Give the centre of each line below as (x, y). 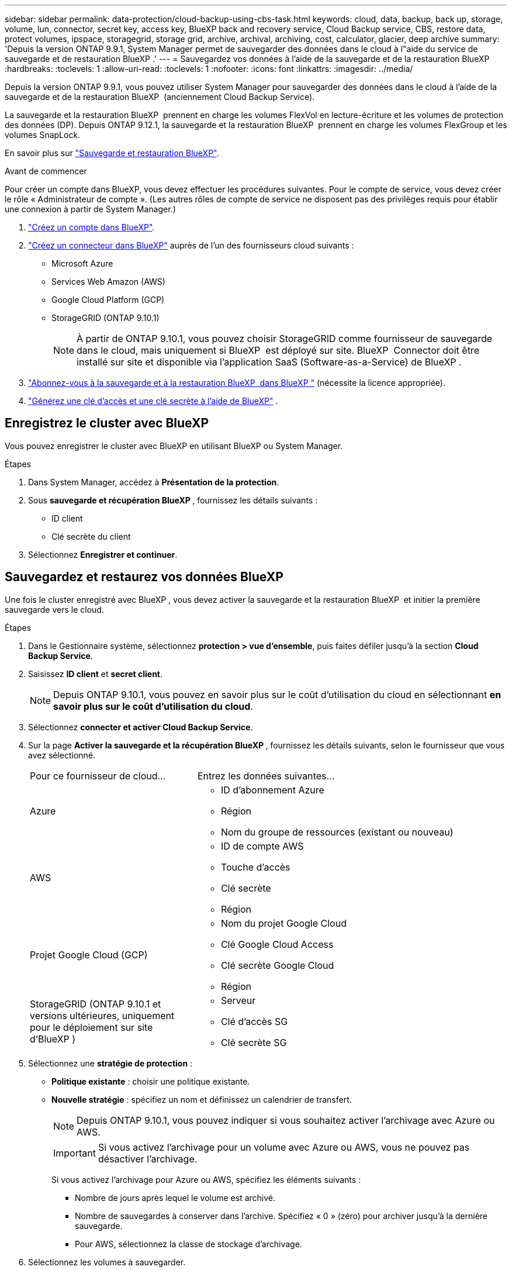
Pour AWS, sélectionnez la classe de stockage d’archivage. (188, 1244)
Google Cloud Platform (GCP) (108, 300)
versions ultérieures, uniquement (102, 1015)
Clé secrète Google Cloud (277, 965)
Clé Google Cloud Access (277, 944)
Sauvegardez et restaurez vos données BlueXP (144, 577)
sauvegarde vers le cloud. (54, 609)
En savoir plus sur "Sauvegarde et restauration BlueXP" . (112, 153)
